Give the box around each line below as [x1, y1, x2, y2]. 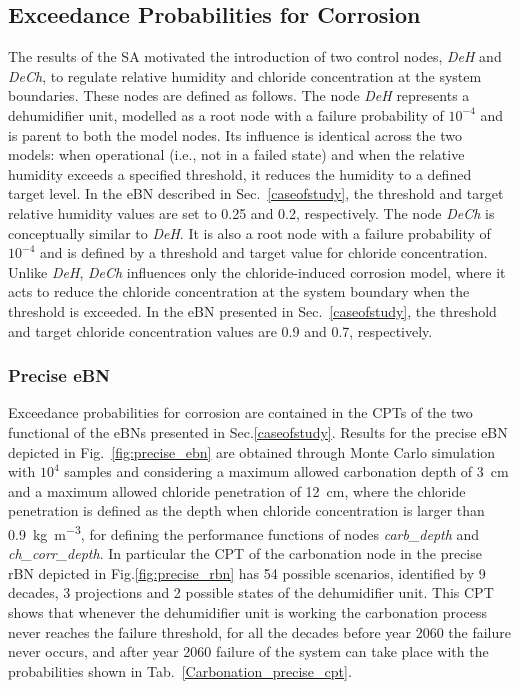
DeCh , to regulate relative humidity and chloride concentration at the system [8, 65, 482, 86]
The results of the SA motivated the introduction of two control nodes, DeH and [8, 46, 502, 67]
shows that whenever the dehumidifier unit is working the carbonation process [8, 601, 487, 622]
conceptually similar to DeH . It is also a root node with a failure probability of [8, 222, 491, 243]
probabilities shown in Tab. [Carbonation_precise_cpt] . [8, 660, 352, 681]
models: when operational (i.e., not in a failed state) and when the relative [8, 144, 465, 165]
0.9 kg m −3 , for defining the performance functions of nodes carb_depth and [8, 520, 480, 544]
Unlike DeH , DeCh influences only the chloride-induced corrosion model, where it [8, 261, 506, 282]
